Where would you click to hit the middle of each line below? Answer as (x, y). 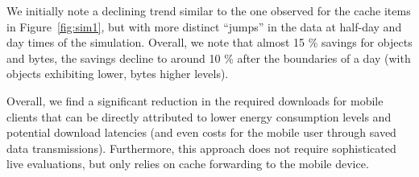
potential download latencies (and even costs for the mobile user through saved (201, 132)
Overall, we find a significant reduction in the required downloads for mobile (195, 100)
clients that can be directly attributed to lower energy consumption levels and (199, 116)
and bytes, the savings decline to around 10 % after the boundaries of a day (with (209, 58)
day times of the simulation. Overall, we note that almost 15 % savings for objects (209, 42)
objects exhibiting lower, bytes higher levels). (118, 74)
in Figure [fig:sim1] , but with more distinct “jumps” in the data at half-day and (204, 26)
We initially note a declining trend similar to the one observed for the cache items (209, 10)
